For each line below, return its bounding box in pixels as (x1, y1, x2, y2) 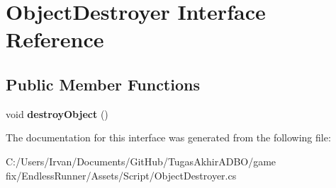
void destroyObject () (6, 106, 108, 121)
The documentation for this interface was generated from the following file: (6, 130, 331, 145)
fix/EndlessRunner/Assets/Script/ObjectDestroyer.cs (6, 168, 237, 182)
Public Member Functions (6, 73, 200, 95)
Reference (6, 25, 104, 54)
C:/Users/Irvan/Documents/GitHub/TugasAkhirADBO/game (6, 153, 276, 168)
